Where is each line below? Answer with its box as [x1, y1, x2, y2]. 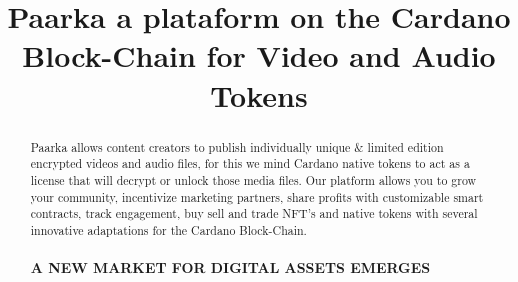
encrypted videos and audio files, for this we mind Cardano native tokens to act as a [30, 155, 470, 172]
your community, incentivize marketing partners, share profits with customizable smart [30, 188, 484, 205]
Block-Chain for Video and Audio [22, 35, 496, 76]
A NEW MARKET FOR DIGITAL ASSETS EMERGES [30, 256, 431, 277]
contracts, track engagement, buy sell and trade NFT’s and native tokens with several [30, 205, 478, 222]
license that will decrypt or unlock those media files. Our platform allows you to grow [30, 171, 477, 188]
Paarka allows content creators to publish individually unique [30, 138, 351, 155]
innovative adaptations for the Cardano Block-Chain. [30, 221, 307, 238]
